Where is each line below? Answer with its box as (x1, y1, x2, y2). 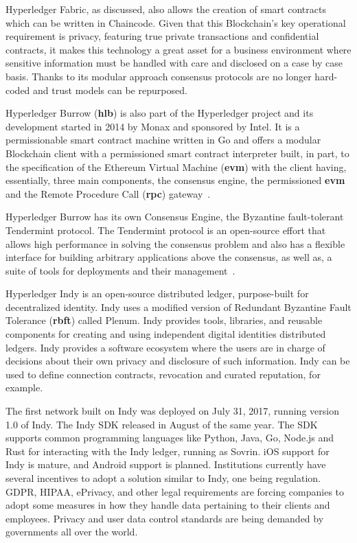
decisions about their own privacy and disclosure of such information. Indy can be (5, 354, 350, 368)
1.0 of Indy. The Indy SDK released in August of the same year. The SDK (5, 417, 318, 431)
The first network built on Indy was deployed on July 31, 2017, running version (5, 404, 339, 418)
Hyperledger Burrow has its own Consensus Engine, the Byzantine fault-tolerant (5, 209, 344, 224)
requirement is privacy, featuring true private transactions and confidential (5, 29, 319, 43)
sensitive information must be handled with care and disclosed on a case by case (5, 56, 343, 70)
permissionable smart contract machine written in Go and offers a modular (5, 132, 321, 147)
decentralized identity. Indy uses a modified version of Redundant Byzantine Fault (5, 299, 352, 314)
